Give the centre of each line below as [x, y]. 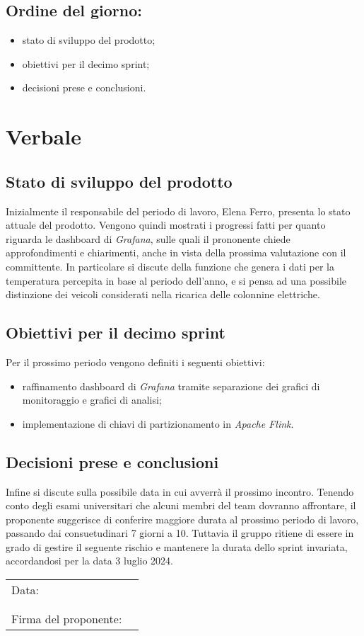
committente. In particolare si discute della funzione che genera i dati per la [170, 266]
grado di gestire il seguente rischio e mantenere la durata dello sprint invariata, [177, 546]
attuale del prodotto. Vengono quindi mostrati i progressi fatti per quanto [166, 225]
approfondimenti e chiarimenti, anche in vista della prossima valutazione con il [176, 252]
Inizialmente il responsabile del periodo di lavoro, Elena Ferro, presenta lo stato [178, 211]
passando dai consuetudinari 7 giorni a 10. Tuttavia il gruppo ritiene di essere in [180, 533]
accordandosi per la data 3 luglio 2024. [90, 561]
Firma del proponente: [67, 619]
